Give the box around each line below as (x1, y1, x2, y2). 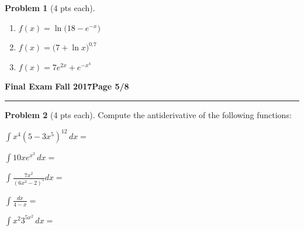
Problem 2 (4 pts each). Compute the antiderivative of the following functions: (5, 108, 292, 120)
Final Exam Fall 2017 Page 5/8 (5, 80, 129, 92)
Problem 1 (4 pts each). (5, 2, 95, 13)
